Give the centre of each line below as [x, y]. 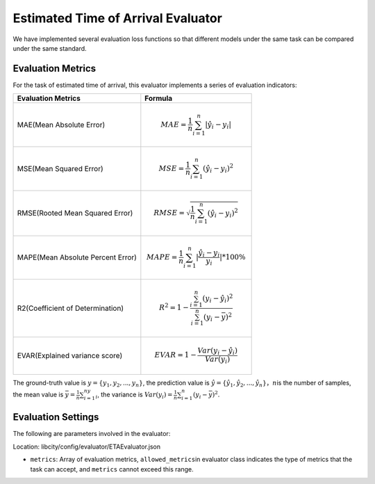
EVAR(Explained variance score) [70, 356]
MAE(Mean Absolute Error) [61, 125]
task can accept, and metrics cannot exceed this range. [112, 469]
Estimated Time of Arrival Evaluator [117, 18]
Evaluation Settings [56, 417]
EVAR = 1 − [176, 355]
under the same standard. [50, 48]
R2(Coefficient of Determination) [70, 308]
